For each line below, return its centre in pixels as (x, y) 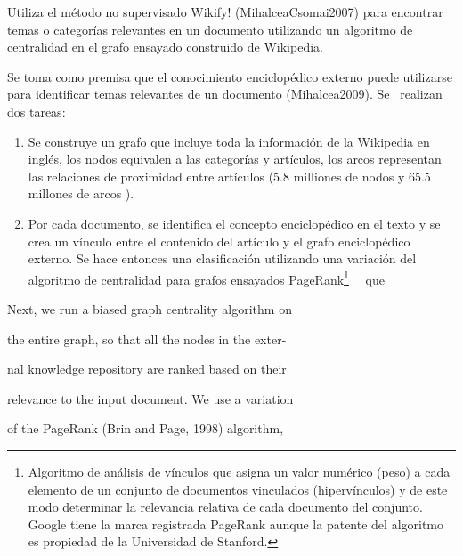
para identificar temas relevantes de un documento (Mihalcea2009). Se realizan (225, 94)
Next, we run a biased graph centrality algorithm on (150, 308)
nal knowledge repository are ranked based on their (147, 369)
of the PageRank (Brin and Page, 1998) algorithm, (146, 428)
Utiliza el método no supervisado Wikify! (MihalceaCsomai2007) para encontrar (225, 12)
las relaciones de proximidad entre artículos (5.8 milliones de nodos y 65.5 (229, 176)
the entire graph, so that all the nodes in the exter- (147, 338)
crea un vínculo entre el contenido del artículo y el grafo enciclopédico (219, 241)
